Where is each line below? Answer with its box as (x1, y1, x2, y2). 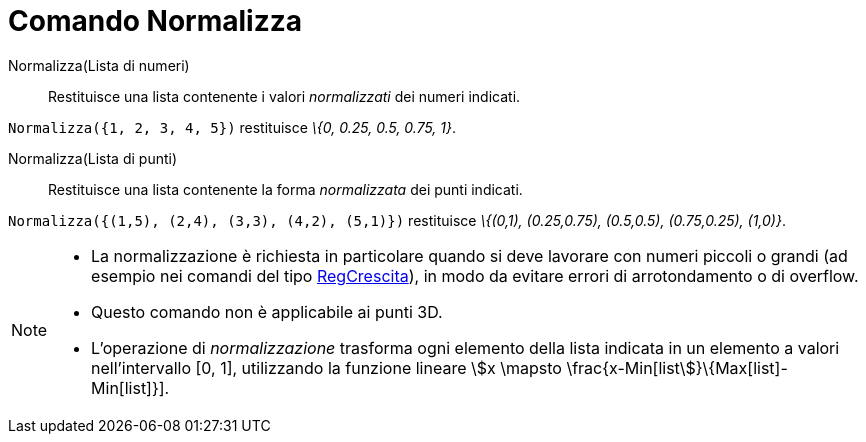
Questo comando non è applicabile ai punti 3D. (91, 301, 443, 322)
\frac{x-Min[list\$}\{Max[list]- (566, 357, 788, 378)
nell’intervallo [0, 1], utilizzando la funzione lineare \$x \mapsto (91, 357, 562, 378)
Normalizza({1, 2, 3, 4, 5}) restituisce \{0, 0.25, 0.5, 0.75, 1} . (8, 118, 457, 136)
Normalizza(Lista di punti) (8, 149, 178, 167)
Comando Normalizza (8, 4, 303, 38)
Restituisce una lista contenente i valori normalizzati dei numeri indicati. (48, 87, 521, 105)
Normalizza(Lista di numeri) (8, 56, 190, 74)
